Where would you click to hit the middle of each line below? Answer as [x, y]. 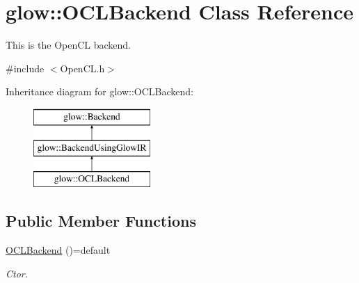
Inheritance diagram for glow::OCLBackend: [100, 91]
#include [25, 68]
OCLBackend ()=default [58, 250]
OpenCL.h [82, 68]
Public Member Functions [101, 221]
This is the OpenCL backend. [69, 45]
